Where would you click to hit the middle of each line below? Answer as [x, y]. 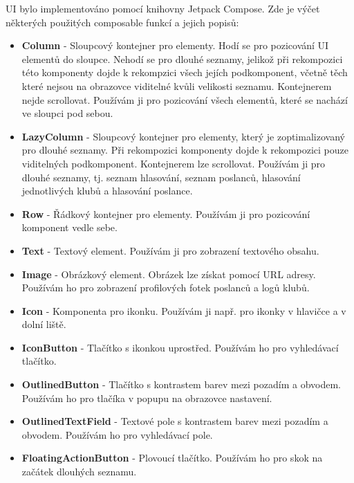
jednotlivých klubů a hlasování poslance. [107, 191]
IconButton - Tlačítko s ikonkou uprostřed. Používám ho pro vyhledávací [180, 347]
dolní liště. [44, 324]
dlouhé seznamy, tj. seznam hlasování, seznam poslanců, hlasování [161, 177]
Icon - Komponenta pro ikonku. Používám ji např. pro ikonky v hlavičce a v [184, 310]
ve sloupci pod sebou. [67, 113]
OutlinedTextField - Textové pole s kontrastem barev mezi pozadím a [175, 421]
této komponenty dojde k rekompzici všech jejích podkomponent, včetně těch [185, 72]
